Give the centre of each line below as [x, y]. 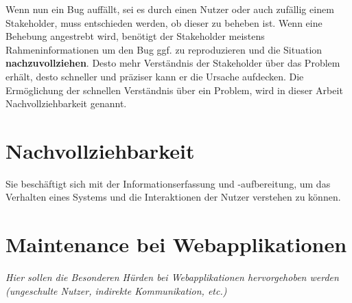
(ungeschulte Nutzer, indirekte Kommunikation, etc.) [116, 290]
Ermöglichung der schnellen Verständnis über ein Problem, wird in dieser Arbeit [174, 90]
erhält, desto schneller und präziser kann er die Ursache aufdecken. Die [155, 76]
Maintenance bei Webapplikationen [176, 244]
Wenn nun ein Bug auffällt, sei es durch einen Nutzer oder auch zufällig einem [170, 9]
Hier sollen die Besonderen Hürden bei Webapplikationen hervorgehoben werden [172, 277]
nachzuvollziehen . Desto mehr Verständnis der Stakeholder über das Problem [173, 63]
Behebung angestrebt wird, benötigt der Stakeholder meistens [135, 36]
